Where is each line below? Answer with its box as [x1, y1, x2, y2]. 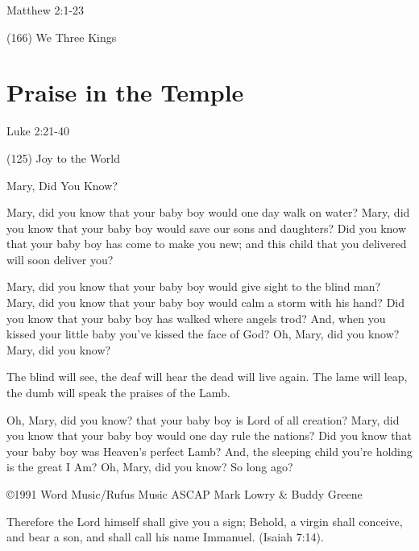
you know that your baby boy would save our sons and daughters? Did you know [6, 219, 407, 236]
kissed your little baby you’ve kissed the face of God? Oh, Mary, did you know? [6, 325, 400, 342]
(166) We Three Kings [6, 28, 117, 45]
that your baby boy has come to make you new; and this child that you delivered [6, 235, 407, 252]
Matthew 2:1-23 [6, 2, 85, 18]
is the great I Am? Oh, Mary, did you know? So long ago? [6, 458, 293, 475]
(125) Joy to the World [6, 149, 121, 166]
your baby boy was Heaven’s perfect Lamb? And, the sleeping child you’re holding [6, 442, 413, 459]
